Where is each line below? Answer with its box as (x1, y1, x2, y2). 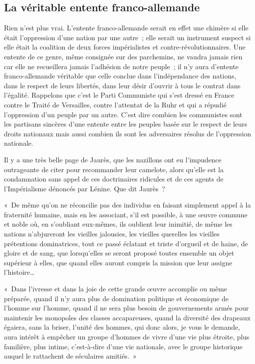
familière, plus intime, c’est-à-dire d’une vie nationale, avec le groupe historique (4, 341, 243, 351)
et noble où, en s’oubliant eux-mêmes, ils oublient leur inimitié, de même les (4, 219, 232, 229)
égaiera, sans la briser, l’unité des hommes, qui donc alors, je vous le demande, (4, 322, 240, 332)
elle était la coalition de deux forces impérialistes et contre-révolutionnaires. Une (4, 42, 246, 52)
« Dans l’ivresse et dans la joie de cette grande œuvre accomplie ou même (4, 284, 227, 294)
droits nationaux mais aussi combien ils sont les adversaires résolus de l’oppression (4, 128, 251, 138)
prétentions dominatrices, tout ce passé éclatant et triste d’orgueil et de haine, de (4, 238, 248, 248)
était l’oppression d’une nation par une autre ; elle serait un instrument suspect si (4, 32, 251, 42)
